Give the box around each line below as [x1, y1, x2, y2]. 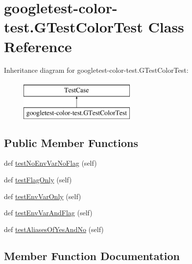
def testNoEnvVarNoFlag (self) [4, 158, 97, 168]
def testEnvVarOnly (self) [4, 191, 81, 201]
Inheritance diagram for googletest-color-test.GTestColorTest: [4, 64, 189, 75]
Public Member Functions [4, 135, 138, 150]
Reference [4, 36, 72, 56]
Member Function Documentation [4, 248, 180, 263]
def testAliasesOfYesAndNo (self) [4, 224, 104, 234]
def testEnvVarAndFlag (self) [4, 207, 93, 218]
